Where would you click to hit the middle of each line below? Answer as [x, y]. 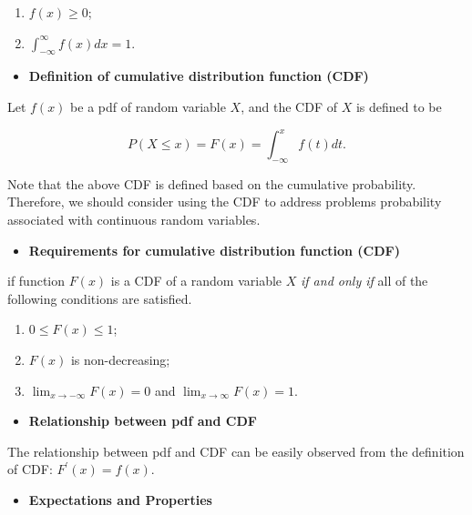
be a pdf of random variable [148, 106]
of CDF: [30, 469]
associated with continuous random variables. [134, 220]
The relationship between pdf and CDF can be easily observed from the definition [236, 451]
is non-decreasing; [120, 360]
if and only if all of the [364, 281]
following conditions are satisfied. [100, 298]
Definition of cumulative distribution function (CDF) [199, 76]
